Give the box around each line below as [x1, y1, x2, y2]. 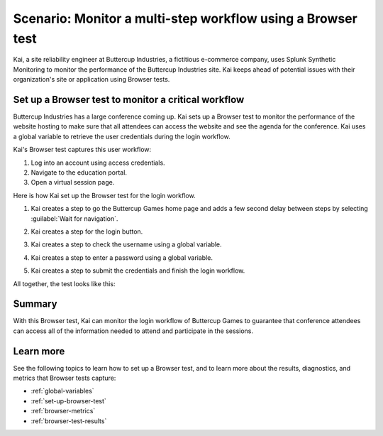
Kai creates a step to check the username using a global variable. [30, 240, 223, 249]
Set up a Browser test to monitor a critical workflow [13, 93, 245, 106]
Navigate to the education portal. [30, 168, 128, 177]
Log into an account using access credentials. [30, 158, 166, 167]
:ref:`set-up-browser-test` [30, 396, 106, 405]
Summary [13, 298, 57, 310]
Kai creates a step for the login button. [30, 227, 143, 236]
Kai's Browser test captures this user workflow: [13, 146, 152, 154]
